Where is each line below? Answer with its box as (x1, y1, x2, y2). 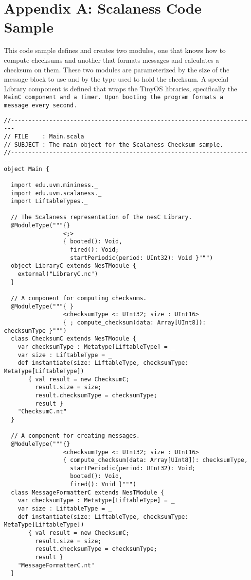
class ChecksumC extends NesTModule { (11, 335, 137, 342)
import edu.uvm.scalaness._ (11, 189, 102, 197)
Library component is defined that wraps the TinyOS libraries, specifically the (4, 83, 237, 93)
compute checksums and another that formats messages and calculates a (4, 54, 219, 65)
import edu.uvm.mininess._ (11, 181, 98, 188)
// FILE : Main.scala (4, 133, 84, 140)
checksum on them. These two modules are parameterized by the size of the (4, 64, 230, 74)
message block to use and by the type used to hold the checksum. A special (4, 74, 229, 84)
